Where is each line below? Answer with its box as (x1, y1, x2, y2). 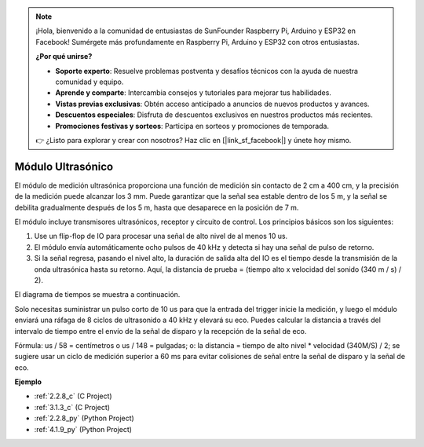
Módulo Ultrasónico (14, 159, 114, 173)
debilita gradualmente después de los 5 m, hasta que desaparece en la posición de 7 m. (14, 203, 299, 212)
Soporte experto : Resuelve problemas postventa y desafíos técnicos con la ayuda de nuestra (55, 66, 359, 75)
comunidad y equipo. (55, 77, 124, 86)
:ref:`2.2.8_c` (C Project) (34, 391, 113, 401)
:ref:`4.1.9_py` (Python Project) (34, 424, 133, 434)
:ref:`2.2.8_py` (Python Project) (34, 413, 135, 423)
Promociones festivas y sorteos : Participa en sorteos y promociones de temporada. (55, 121, 330, 130)
